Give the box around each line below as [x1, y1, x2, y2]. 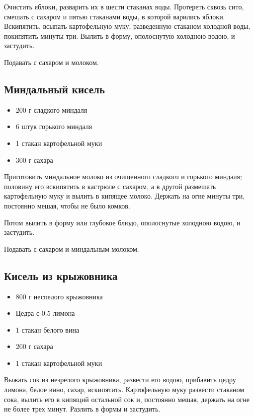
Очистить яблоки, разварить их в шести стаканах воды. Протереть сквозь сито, [4, 1, 244, 11]
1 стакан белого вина [15, 324, 80, 335]
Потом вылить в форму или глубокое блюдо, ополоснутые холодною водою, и [4, 217, 241, 227]
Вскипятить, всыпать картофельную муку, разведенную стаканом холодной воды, [4, 21, 251, 31]
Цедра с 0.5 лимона [15, 308, 75, 318]
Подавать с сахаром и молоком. [4, 57, 99, 67]
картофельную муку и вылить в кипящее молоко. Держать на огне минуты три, [4, 191, 245, 201]
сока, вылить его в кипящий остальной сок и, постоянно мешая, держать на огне [4, 394, 250, 404]
